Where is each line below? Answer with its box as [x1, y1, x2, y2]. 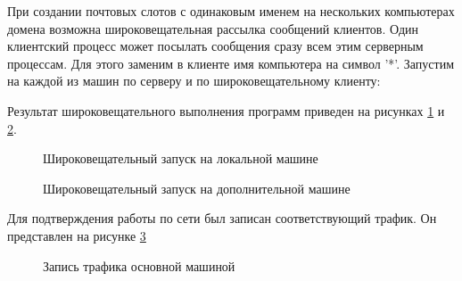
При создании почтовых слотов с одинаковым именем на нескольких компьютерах [7, 2, 455, 20]
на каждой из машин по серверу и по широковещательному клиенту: [7, 71, 381, 90]
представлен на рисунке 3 [7, 226, 146, 244]
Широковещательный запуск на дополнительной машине [43, 178, 351, 197]
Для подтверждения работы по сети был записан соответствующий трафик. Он [7, 209, 437, 227]
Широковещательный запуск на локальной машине [43, 149, 318, 168]
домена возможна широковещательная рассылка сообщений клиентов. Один [7, 19, 419, 37]
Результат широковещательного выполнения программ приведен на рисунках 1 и [7, 101, 445, 120]
